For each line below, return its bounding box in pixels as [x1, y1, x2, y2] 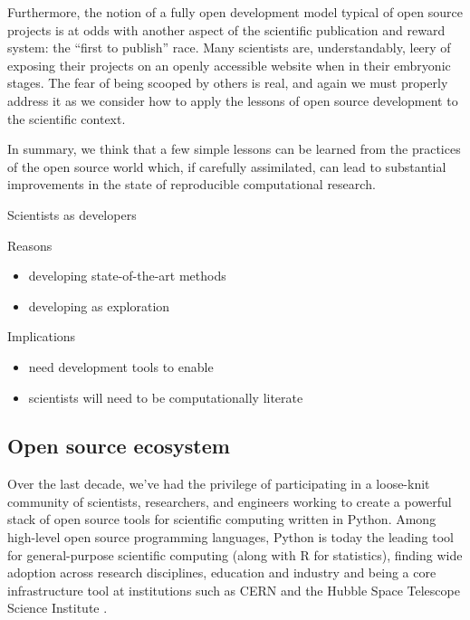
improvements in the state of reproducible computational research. [7, 175, 376, 194]
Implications [7, 327, 76, 346]
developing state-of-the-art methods [28, 266, 226, 285]
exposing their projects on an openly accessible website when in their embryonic [7, 55, 451, 74]
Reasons [7, 235, 53, 254]
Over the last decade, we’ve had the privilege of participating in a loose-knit [7, 474, 430, 493]
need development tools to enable [28, 357, 214, 376]
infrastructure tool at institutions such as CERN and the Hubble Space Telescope [7, 580, 460, 599]
